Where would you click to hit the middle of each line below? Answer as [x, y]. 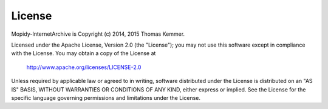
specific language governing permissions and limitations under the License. [106, 97]
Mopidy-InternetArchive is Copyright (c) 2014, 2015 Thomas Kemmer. [98, 34]
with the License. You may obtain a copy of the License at [84, 53]
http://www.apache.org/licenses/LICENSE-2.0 [84, 67]
